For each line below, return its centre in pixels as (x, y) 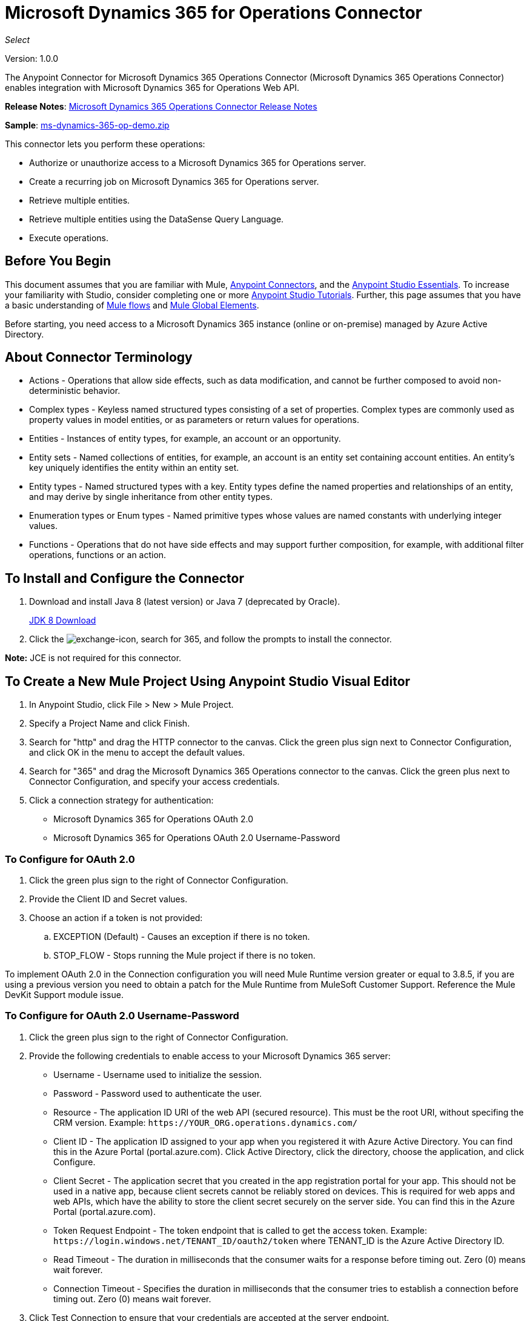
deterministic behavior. (75, 391)
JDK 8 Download (63, 621)
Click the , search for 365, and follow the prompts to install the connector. (210, 639)
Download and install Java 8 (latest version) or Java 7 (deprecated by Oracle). (185, 602)
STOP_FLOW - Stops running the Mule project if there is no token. (184, 955)
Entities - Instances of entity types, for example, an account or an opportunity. (185, 439)
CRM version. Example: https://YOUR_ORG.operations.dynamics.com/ (206, 1122)
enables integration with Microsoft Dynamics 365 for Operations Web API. (152, 87)
